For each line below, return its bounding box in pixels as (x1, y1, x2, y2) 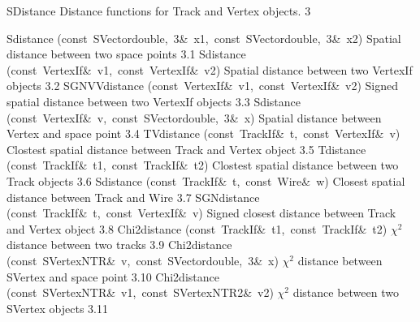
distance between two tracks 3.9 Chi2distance (6, 236, 232, 253)
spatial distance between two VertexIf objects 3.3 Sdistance (6, 92, 301, 109)
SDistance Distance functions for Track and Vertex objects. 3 (6, 2, 311, 19)
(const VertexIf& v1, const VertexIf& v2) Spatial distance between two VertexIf (6, 61, 413, 78)
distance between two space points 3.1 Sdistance (6, 45, 246, 62)
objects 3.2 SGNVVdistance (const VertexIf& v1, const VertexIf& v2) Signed (6, 77, 399, 94)
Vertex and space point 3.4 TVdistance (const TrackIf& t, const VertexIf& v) (6, 125, 401, 142)
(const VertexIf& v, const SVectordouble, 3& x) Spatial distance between (6, 109, 382, 126)
